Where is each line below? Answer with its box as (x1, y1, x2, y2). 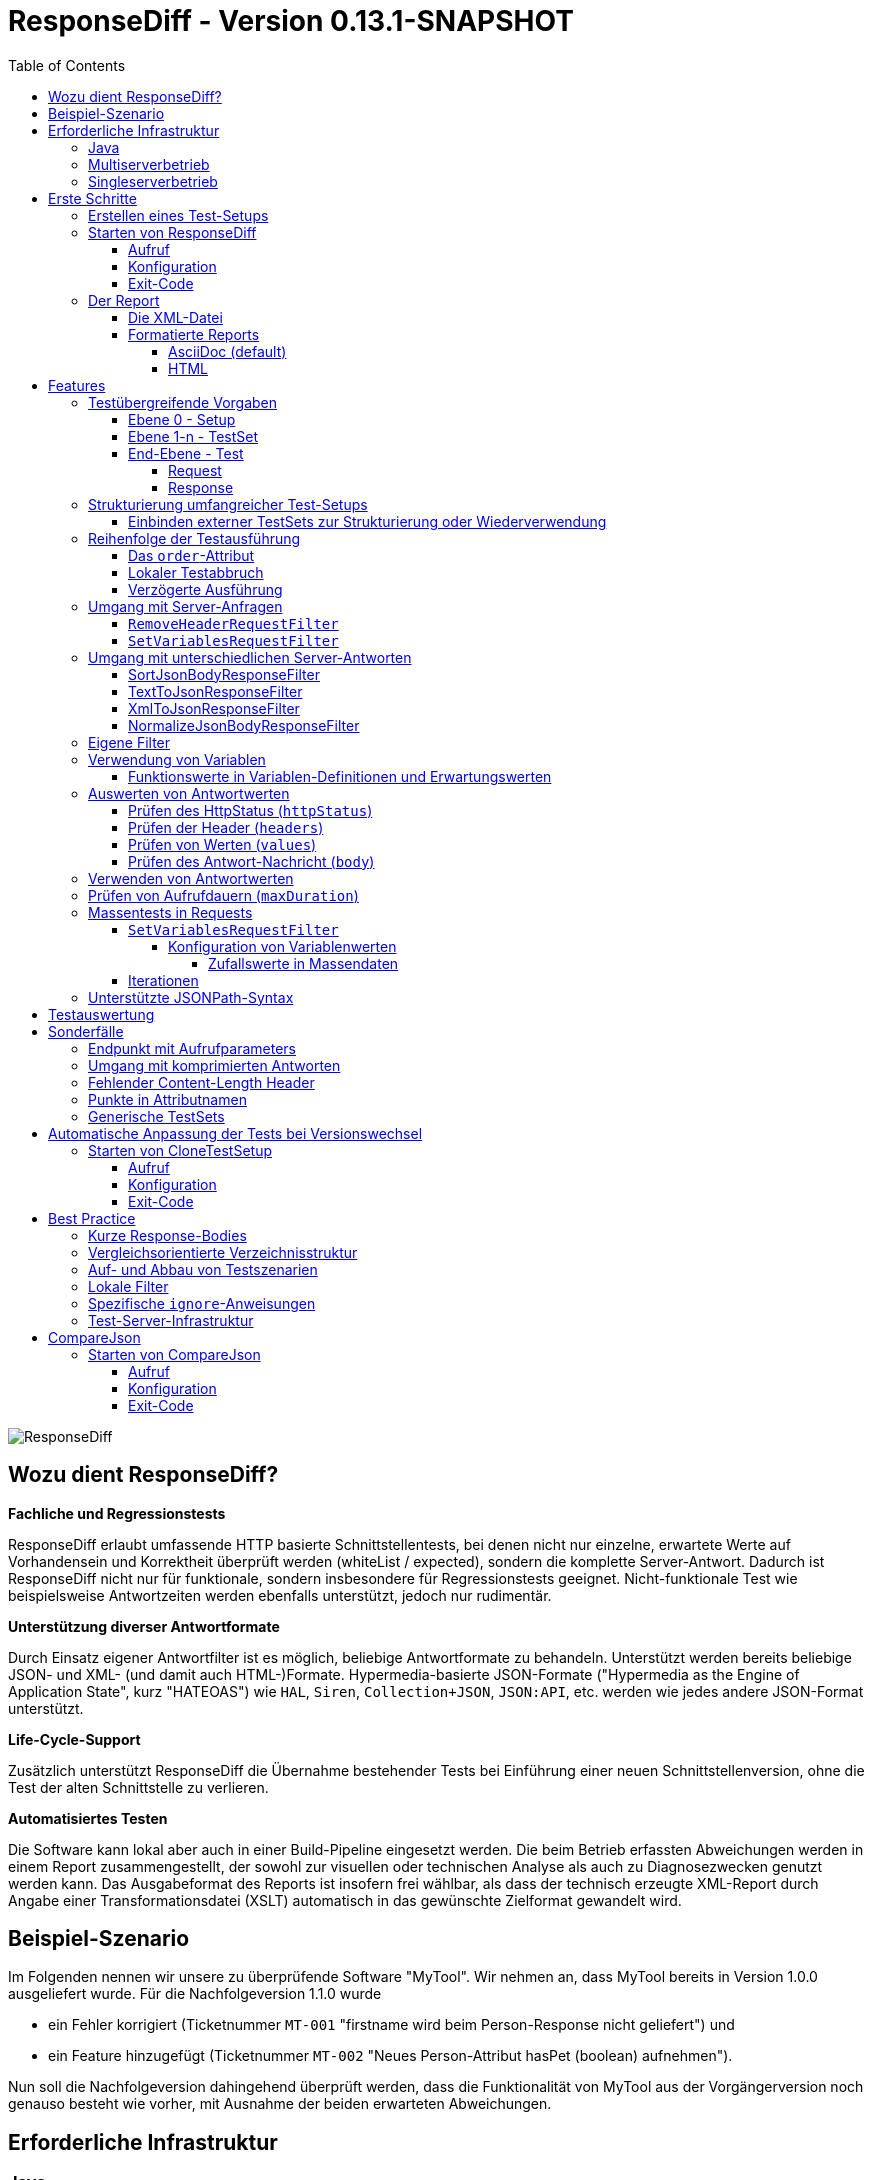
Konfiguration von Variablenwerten (168, 937, 397, 955)
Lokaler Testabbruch (128, 563, 264, 581)
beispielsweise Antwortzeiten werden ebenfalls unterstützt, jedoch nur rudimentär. (8, 1586, 552, 1604)
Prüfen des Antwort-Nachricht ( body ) (128, 852, 375, 870)
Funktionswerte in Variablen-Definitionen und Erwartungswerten (128, 767, 552, 785)
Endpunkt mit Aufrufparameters (88, 1039, 296, 1057)
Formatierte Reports (128, 325, 260, 343)
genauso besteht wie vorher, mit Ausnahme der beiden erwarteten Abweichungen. (8, 2095, 552, 2113)
